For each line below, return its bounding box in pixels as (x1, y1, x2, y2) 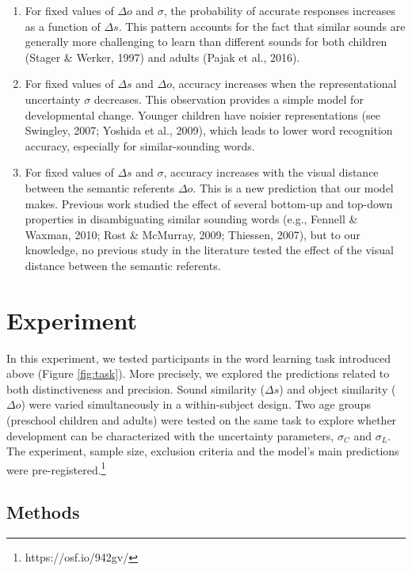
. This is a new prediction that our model (193, 179, 394, 196)
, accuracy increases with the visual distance (163, 164, 379, 181)
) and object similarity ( (279, 380, 396, 397)
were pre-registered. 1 (6, 459, 106, 478)
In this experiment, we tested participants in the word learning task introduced (6, 349, 391, 366)
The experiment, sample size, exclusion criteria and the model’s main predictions (6, 443, 399, 459)
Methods (6, 500, 80, 524)
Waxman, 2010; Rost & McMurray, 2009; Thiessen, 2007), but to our (25, 226, 360, 242)
